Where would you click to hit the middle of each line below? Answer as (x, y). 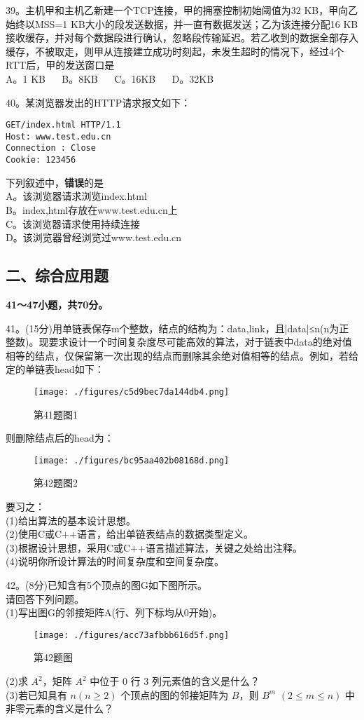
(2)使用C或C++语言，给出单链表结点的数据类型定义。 (129, 534)
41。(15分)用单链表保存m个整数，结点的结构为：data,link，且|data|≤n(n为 (173, 328)
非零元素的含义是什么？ (59, 708)
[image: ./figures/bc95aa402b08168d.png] (132, 460)
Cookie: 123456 (41, 160)
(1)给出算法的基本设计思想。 (71, 520)
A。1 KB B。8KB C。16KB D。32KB (110, 78)
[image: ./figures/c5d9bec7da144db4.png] (132, 392)
